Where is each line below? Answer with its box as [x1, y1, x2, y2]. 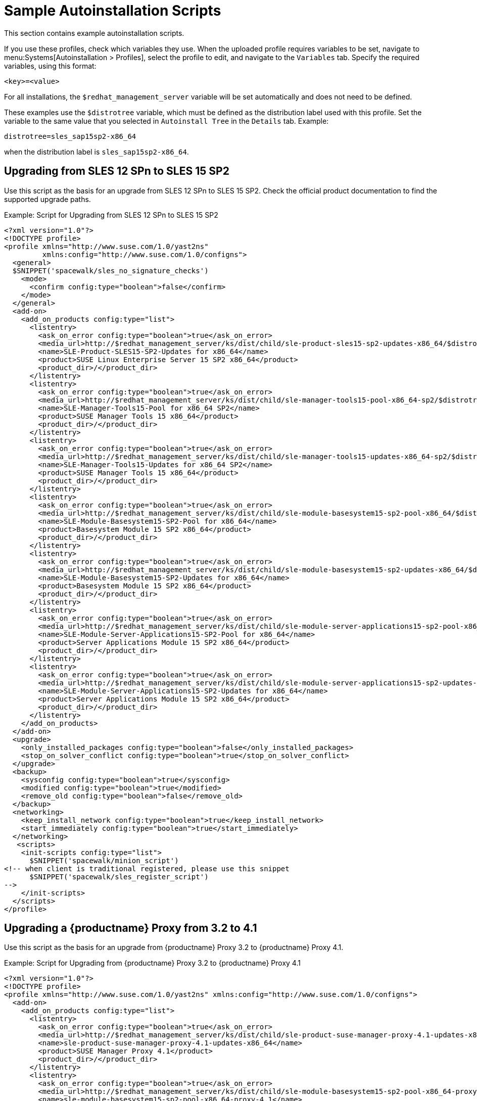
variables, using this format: [4, 61, 97, 70]
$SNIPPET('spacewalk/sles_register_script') [29, 872, 209, 881]
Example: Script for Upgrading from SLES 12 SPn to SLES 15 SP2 [4, 210, 218, 219]
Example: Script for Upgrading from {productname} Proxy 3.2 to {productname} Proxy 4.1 [4, 959, 301, 968]
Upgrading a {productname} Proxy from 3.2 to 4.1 [4, 922, 257, 935]
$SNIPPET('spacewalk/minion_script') [29, 856, 179, 865]
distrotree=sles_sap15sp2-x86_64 [4, 132, 136, 140]
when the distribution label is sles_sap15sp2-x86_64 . [4, 147, 189, 156]
